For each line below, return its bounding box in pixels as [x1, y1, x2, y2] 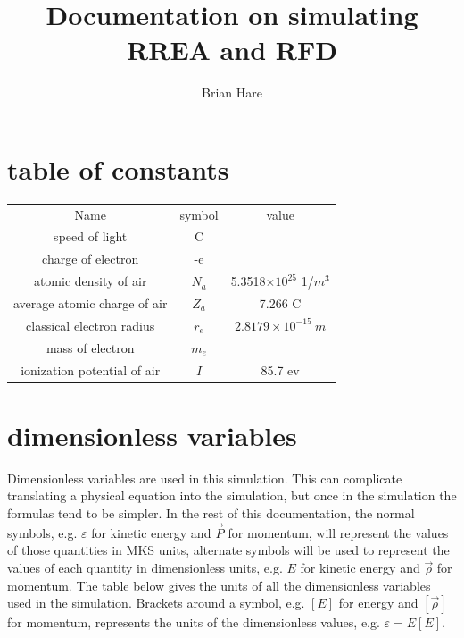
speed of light [54, 227, 128, 246]
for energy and [338, 593, 418, 612]
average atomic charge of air [13, 293, 168, 312]
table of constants [7, 150, 229, 187]
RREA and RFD [127, 31, 337, 68]
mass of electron [46, 338, 135, 357]
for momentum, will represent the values [228, 523, 449, 541]
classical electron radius [26, 315, 155, 334]
